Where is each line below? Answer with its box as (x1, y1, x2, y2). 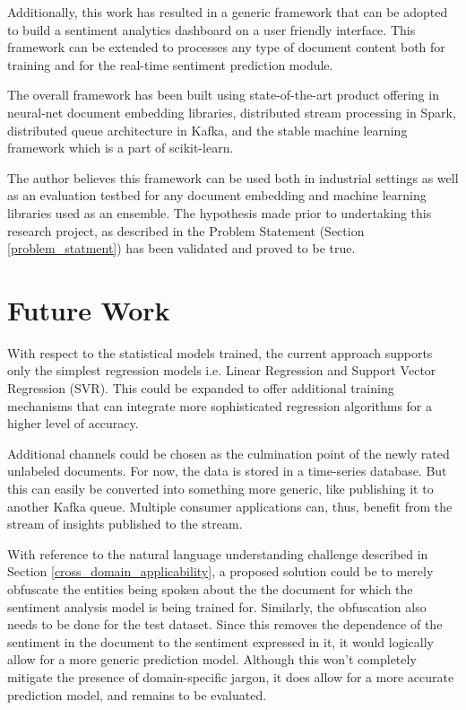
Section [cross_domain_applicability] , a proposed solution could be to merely (7, 562, 434, 581)
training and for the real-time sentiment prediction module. (7, 55, 333, 74)
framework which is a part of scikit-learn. (7, 138, 234, 157)
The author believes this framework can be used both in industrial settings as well (7, 168, 459, 187)
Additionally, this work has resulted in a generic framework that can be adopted (7, 3, 448, 21)
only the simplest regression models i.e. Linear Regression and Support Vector (7, 361, 436, 380)
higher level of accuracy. (7, 414, 139, 433)
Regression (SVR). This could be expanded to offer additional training (7, 379, 394, 398)
